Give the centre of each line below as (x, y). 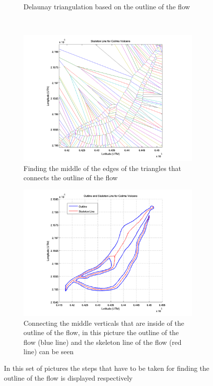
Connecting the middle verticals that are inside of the (104, 323)
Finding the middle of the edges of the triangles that (103, 168)
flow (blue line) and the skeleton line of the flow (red (103, 342)
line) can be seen (49, 351)
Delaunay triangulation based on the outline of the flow (107, 6)
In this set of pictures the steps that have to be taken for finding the (107, 368)
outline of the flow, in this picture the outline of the (101, 332)
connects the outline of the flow (71, 178)
